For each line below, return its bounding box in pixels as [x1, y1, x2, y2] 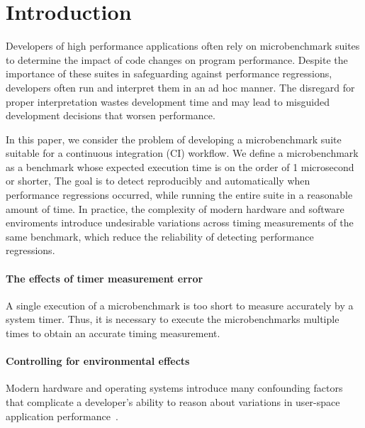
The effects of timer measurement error [6, 270, 203, 285]
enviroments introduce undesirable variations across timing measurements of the [6, 215, 354, 230]
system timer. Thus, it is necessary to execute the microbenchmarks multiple [6, 312, 339, 327]
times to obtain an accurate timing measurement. [6, 326, 220, 341]
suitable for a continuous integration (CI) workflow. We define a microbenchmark [6, 146, 359, 160]
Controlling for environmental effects [6, 353, 190, 368]
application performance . [6, 408, 118, 423]
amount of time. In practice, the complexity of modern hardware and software [6, 201, 344, 216]
